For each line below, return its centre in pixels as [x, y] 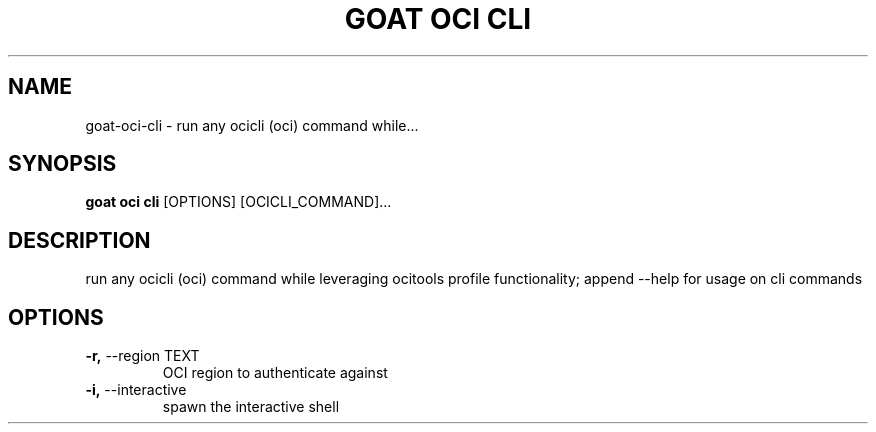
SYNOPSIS [62, 164]
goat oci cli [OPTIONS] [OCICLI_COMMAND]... [238, 202]
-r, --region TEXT [142, 356]
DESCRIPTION [79, 240]
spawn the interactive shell [251, 407]
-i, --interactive [136, 390]
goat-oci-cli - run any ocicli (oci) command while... [252, 125]
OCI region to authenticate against [275, 373]
